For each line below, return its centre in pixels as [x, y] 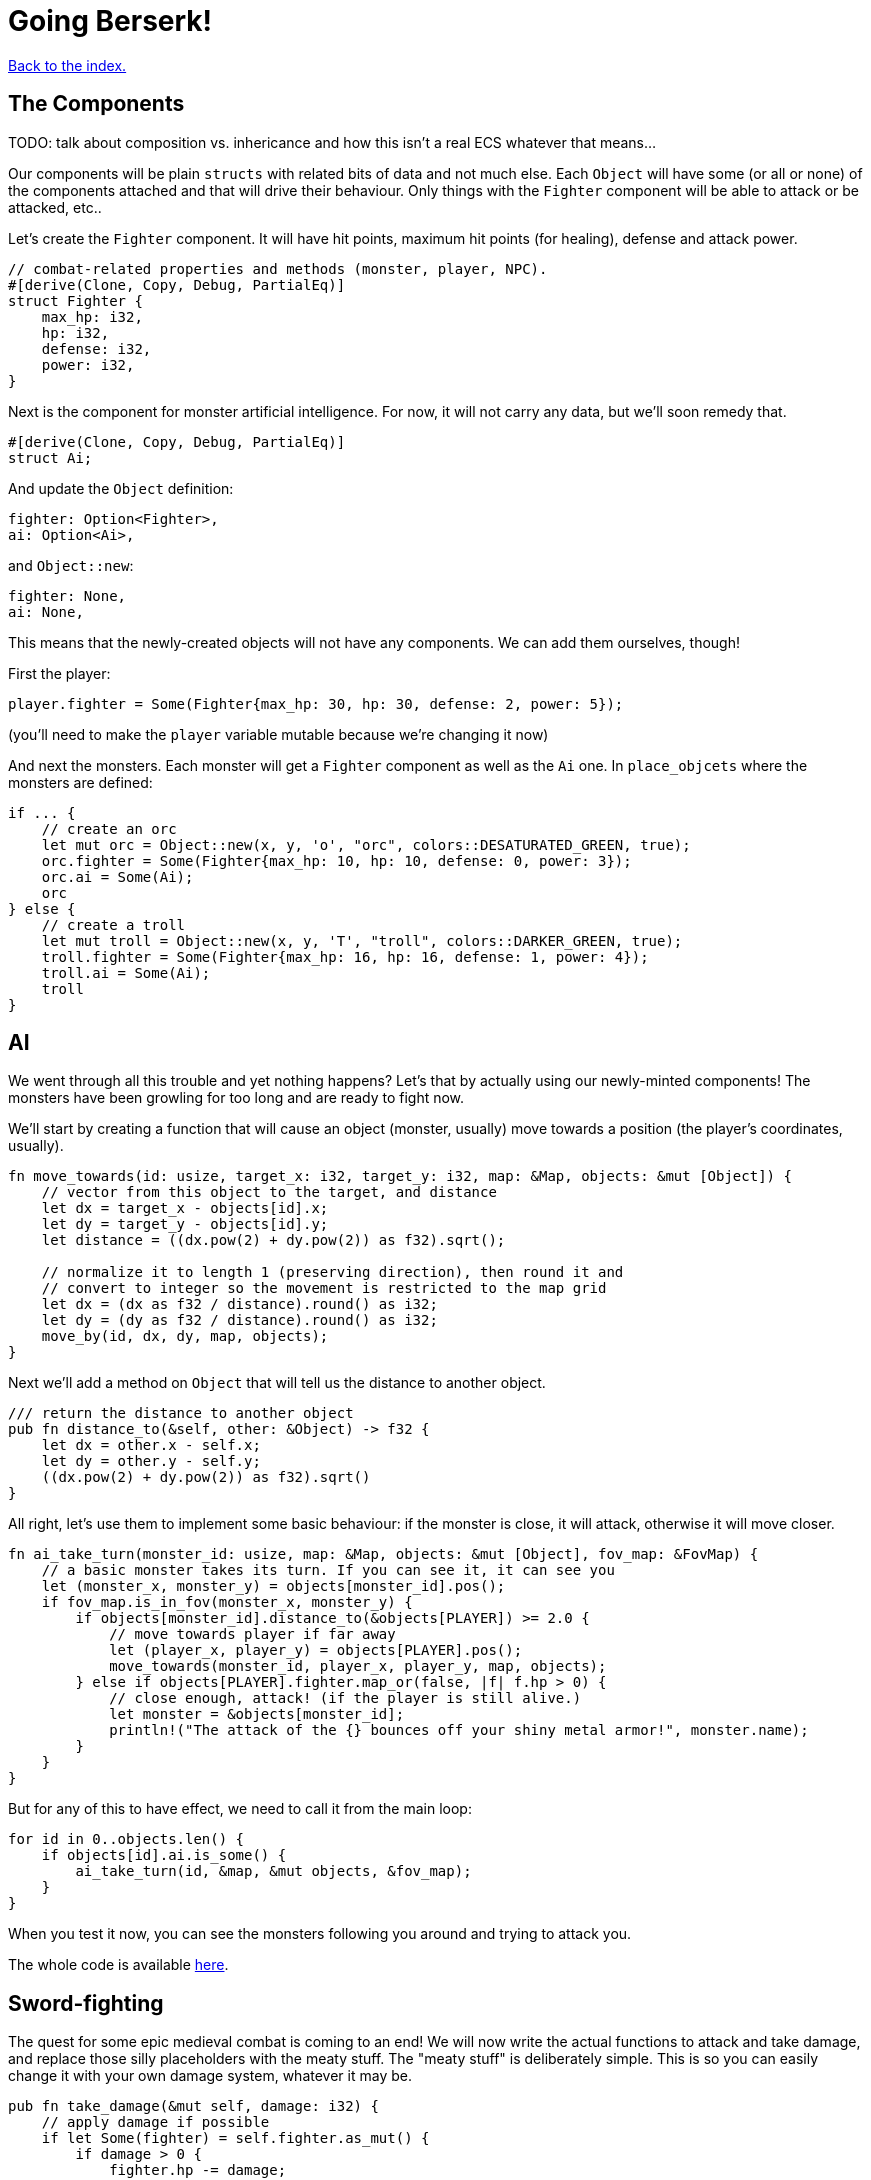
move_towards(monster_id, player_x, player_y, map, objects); [358, 1666]
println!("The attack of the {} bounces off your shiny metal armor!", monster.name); [459, 1730]
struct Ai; [50, 457]
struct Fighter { [75, 300]
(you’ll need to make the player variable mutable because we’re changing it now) [278, 734]
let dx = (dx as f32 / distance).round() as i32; [239, 1304]
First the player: [59, 673]
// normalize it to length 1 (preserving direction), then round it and [332, 1272]
